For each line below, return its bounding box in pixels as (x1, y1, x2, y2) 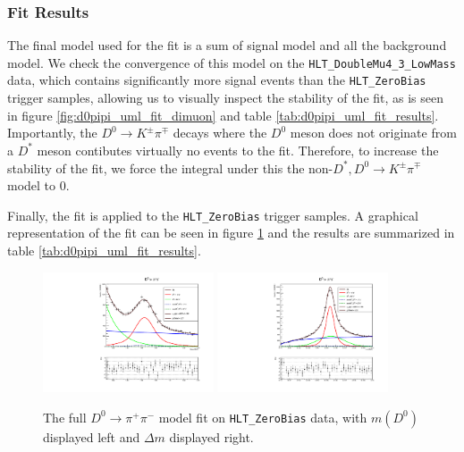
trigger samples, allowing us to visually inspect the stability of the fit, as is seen (7, 88, 444, 107)
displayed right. (169, 427, 254, 446)
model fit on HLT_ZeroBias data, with (158, 407, 367, 426)
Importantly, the (7, 123, 97, 142)
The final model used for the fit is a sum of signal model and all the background (7, 36, 447, 54)
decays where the (173, 123, 267, 142)
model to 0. (7, 176, 70, 195)
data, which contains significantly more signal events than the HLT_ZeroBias (7, 71, 426, 89)
